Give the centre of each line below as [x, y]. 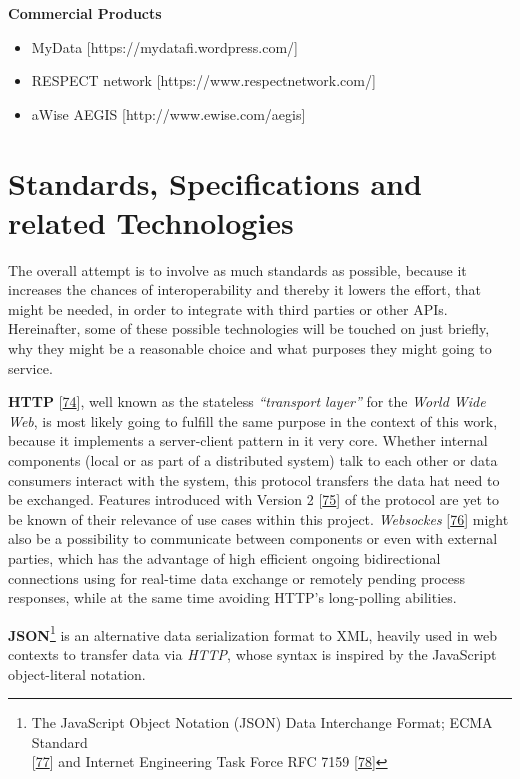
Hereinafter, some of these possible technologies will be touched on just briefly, [249, 328]
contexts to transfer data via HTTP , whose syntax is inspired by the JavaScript [252, 654]
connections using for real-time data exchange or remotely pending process [237, 577]
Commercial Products [85, 13]
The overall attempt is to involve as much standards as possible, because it [237, 269]
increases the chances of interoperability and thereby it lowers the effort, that [245, 289]
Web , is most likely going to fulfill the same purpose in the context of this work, [253, 420]
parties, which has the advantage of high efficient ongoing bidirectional [224, 558]
